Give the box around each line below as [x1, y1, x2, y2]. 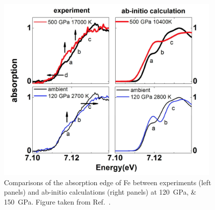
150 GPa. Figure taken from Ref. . [4, 196, 111, 207]
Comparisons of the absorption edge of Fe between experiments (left [4, 177, 212, 187]
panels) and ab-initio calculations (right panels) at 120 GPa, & [4, 187, 197, 197]
